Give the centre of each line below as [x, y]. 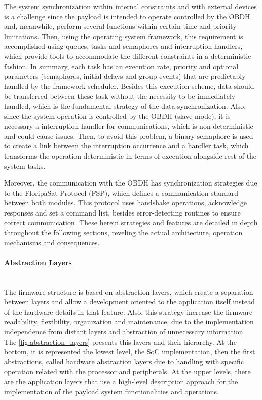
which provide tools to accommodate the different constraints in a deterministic [128, 56]
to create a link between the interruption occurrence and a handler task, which [126, 146]
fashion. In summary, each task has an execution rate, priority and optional [121, 66]
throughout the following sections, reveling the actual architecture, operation [123, 233]
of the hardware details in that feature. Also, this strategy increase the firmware [128, 311]
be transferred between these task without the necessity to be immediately [120, 96]
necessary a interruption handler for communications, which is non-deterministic [129, 126]
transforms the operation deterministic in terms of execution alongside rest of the [130, 155]
